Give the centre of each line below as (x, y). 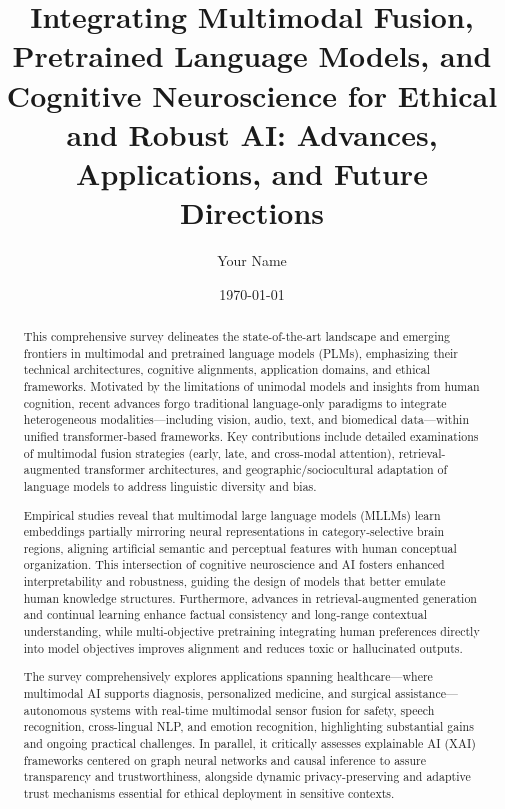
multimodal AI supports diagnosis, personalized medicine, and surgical (207, 692)
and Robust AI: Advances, (252, 133)
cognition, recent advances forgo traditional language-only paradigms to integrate (235, 402)
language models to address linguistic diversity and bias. (170, 485)
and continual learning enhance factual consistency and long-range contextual (225, 614)
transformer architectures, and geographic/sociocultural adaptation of (266, 469)
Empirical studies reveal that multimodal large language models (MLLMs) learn (232, 514)
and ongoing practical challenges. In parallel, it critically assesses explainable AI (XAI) (249, 742)
